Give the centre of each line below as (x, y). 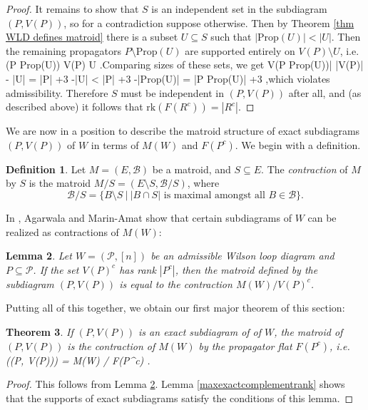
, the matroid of (308, 331)
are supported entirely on (240, 50)
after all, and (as (325, 92)
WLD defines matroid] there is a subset (92, 37)
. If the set (56, 269)
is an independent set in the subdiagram (239, 9)
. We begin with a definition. (298, 144)
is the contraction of (111, 345)
